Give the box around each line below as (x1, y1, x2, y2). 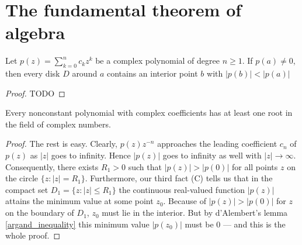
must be (185, 218, 214, 230)
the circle (5, 172, 39, 184)
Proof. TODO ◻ (5, 87, 65, 99)
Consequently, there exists (5, 160, 99, 172)
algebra (5, 20, 65, 44)
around (72, 67, 98, 80)
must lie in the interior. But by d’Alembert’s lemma (102, 206, 288, 219)
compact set (5, 183, 48, 195)
